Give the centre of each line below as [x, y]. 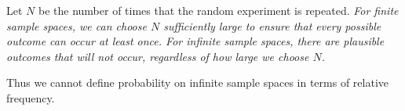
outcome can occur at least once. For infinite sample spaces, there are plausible [195, 41]
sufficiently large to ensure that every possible [272, 25]
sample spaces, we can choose [77, 25]
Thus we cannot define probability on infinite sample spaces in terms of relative [197, 82]
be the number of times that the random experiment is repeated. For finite [218, 10]
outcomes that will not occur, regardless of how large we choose [158, 56]
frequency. [31, 97]
